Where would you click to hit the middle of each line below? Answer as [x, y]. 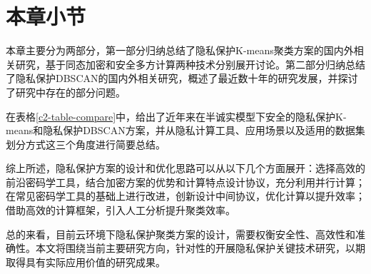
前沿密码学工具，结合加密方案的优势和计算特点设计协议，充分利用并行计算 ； [185, 182]
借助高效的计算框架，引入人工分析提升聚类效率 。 [121, 210]
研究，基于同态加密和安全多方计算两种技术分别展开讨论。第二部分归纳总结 [190, 64]
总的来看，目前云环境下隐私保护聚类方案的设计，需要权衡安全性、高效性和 [181, 234]
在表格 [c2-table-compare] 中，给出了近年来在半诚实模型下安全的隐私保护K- [176, 116]
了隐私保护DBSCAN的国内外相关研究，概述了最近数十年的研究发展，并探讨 [182, 78]
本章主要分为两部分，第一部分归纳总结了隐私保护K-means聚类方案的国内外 [180, 50]
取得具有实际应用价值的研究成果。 [86, 262]
